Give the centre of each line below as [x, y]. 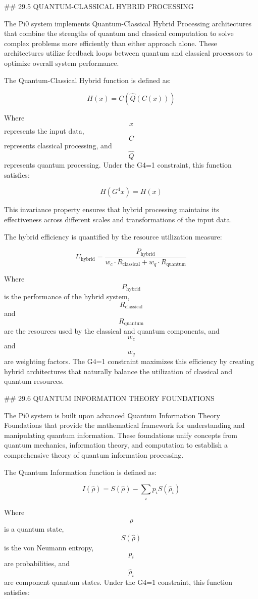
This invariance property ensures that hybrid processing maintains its [112, 209]
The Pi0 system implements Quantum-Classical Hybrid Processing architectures [128, 23]
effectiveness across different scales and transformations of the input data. [118, 219]
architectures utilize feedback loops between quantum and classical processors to [128, 53]
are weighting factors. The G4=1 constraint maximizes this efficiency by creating [129, 361]
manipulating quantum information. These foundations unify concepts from [121, 435]
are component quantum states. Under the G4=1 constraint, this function [118, 582]
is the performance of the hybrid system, [67, 296]
